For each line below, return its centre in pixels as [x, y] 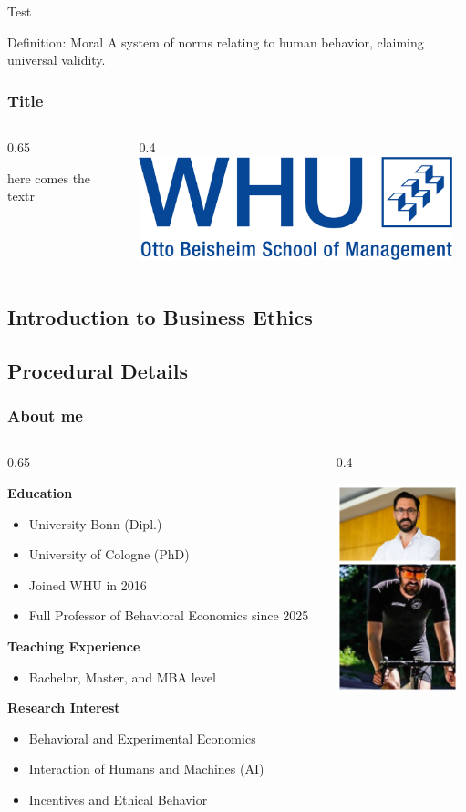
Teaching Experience [74, 645]
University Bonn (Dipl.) [95, 523]
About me [45, 416]
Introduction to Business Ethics [160, 316]
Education [40, 492]
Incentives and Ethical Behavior [118, 799]
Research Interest [64, 708]
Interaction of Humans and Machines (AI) [146, 769]
